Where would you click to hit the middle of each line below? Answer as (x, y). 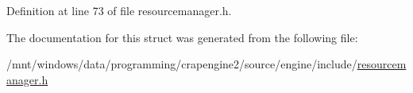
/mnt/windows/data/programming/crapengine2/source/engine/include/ (182, 64)
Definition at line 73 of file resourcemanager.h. (119, 10)
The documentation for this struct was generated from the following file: (182, 37)
